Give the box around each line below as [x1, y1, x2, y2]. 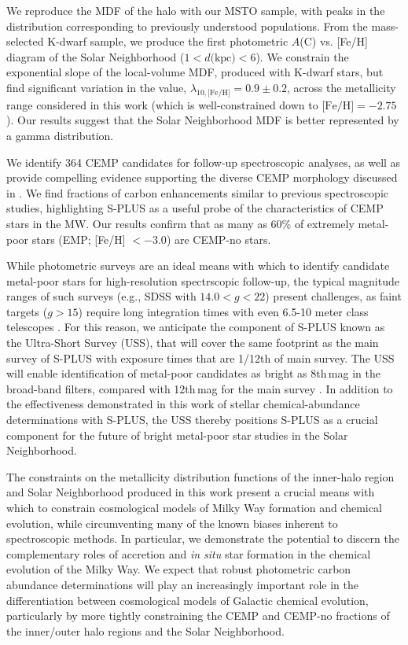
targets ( [6, 303, 48, 319]
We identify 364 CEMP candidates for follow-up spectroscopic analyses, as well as [6, 153, 401, 170]
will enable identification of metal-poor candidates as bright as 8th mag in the [6, 365, 380, 381]
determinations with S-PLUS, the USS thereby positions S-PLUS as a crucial [6, 411, 378, 428]
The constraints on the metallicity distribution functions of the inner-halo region [6, 468, 395, 485]
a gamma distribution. [6, 127, 114, 143]
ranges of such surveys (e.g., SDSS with [6, 288, 197, 304]
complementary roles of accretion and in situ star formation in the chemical [6, 545, 371, 562]
